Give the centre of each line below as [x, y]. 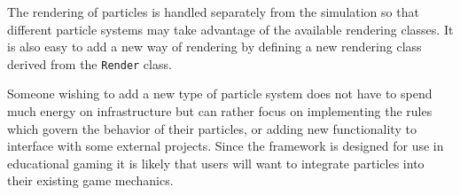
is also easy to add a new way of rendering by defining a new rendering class [214, 47]
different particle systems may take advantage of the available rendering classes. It [230, 29]
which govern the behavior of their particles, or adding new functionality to [212, 128]
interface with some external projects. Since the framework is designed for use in [226, 146]
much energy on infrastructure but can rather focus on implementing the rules [220, 111]
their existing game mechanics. [90, 180]
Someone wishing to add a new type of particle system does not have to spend [220, 94]
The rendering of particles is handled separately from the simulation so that [213, 12]
